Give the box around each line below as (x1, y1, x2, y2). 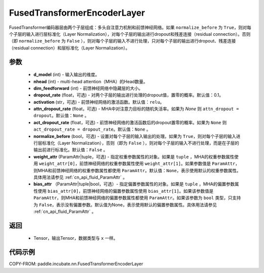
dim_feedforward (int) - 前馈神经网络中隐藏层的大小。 (33, 85, 143, 91)
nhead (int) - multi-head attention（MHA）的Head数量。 (33, 78, 148, 84)
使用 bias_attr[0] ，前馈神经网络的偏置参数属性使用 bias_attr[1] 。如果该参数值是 (37, 188, 214, 194)
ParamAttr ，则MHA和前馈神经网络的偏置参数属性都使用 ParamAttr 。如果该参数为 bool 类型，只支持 (33, 195, 241, 201)
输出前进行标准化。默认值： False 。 (33, 147, 108, 153)
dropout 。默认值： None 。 (33, 113, 89, 118)
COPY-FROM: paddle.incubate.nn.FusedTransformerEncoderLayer (9, 261, 144, 267)
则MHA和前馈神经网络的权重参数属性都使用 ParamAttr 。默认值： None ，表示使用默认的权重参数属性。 (33, 167, 242, 173)
